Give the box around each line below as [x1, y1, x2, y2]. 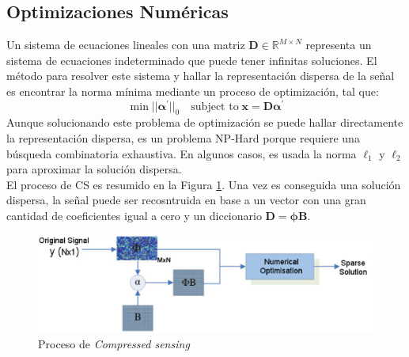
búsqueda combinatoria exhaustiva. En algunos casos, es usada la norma [6, 145, 357, 161]
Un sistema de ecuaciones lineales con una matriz [6, 36, 245, 53]
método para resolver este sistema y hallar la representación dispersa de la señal [6, 67, 395, 84]
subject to [191, 101, 239, 112]
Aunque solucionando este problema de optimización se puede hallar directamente [6, 114, 403, 131]
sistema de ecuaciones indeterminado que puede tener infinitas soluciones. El [6, 51, 377, 68]
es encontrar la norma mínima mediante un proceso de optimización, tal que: [6, 82, 379, 99]
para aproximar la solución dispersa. [6, 161, 182, 177]
